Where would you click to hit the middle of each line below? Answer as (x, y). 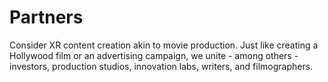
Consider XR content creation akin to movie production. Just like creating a (164, 45)
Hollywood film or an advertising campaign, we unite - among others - (154, 55)
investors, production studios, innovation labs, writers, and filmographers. (161, 66)
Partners (46, 17)
